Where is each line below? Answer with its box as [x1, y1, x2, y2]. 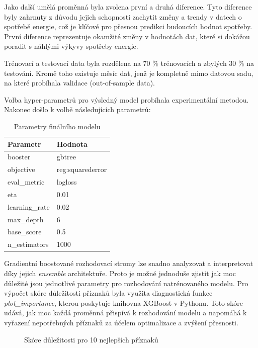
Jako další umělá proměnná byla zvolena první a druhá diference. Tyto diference [4, 2, 252, 12]
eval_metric [8, 177, 45, 187]
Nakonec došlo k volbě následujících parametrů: [4, 104, 151, 115]
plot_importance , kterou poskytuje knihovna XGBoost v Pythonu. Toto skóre [4, 297, 243, 308]
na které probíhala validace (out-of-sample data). [4, 77, 155, 88]
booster [8, 151, 31, 162]
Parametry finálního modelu [14, 121, 101, 131]
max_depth [8, 214, 44, 224]
